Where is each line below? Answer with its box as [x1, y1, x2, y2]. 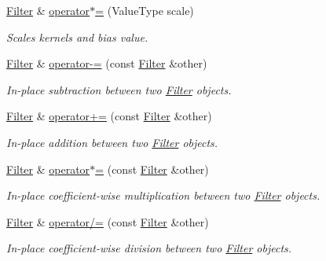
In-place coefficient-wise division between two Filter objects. [6, 240, 292, 256]
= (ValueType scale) [95, 2, 194, 18]
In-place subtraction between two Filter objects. [6, 81, 232, 97]
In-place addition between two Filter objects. [6, 134, 218, 150]
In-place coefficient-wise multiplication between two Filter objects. [6, 187, 321, 204]
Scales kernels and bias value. [6, 28, 148, 45]
